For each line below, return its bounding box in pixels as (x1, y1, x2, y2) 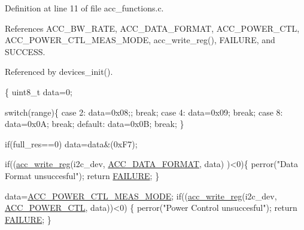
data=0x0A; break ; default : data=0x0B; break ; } (5, 117, 184, 130)
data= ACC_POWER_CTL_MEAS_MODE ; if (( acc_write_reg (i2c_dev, (5, 189, 277, 202)
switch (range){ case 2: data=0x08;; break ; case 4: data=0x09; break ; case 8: (5, 105, 283, 118)
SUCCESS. (5, 45, 45, 57)
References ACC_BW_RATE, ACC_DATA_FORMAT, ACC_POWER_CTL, (5, 22, 300, 34)
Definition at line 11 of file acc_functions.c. (5, 2, 164, 14)
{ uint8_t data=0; (5, 85, 72, 98)
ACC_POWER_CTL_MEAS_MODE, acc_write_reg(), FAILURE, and (5, 34, 275, 46)
